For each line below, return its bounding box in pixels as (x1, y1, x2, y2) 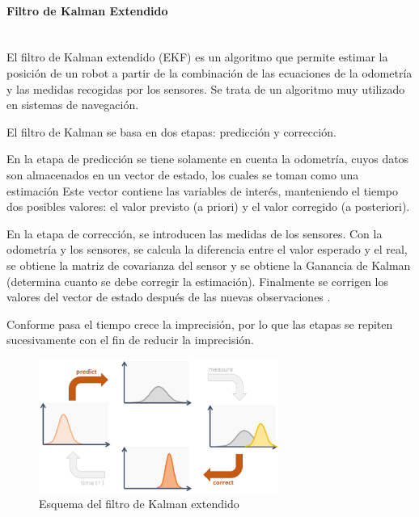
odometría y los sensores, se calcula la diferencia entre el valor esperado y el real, (6, 241, 408, 258)
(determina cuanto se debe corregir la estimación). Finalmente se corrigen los (6, 272, 389, 289)
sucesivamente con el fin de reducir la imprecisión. (6, 331, 254, 348)
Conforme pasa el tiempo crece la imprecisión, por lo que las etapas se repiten (6, 315, 393, 332)
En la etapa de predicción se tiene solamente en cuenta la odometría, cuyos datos (6, 150, 409, 167)
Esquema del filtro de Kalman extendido (39, 495, 239, 512)
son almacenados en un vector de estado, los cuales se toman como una (6, 166, 359, 183)
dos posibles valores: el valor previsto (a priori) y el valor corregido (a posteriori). (6, 198, 410, 215)
